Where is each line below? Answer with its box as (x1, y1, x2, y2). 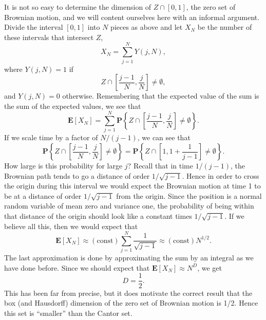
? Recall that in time (127, 160, 193, 171)
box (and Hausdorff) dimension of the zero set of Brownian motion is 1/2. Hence (4, 297, 258, 308)
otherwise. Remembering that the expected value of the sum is (62, 90, 259, 101)
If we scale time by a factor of (4, 132, 98, 143)
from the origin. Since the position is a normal (116, 190, 262, 201)
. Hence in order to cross (182, 170, 259, 181)
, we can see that (137, 132, 191, 143)
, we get (197, 262, 222, 273)
